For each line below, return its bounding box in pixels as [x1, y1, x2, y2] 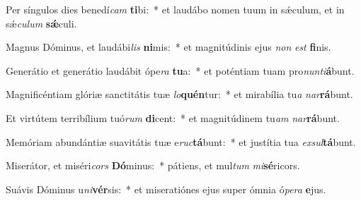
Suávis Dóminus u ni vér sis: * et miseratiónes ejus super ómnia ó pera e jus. [6, 181, 326, 196]
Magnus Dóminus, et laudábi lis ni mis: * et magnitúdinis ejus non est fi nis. [6, 39, 331, 54]
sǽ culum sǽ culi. [6, 16, 77, 30]
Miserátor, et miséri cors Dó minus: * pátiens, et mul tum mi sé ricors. [6, 158, 300, 173]
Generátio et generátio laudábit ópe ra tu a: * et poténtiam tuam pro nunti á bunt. [6, 63, 355, 78]
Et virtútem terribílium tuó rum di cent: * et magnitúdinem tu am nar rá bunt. [6, 110, 340, 125]
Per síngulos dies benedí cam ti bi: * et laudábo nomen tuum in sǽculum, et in [6, 2, 345, 16]
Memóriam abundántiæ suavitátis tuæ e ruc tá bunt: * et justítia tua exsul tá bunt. [6, 134, 356, 149]
